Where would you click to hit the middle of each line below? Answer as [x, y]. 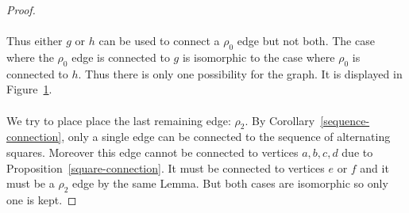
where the [30, 57]
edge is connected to [121, 57]
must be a [31, 183]
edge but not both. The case [306, 41]
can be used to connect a [159, 41]
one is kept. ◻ [42, 199]
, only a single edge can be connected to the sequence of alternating [226, 137]
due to [357, 152]
